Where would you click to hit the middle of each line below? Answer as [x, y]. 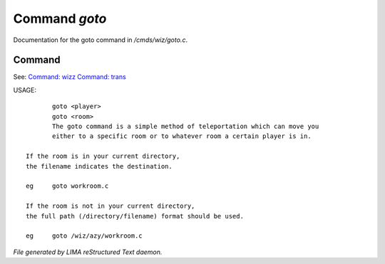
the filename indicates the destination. [99, 166]
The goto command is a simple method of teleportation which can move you [186, 127]
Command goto [60, 19]
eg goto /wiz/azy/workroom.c [84, 236]
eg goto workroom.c [67, 186]
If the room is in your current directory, [103, 156]
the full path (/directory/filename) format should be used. [135, 216]
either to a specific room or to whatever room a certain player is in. [182, 136]
